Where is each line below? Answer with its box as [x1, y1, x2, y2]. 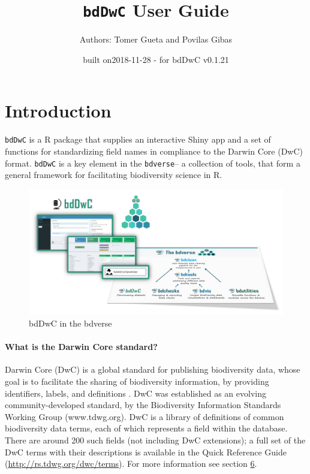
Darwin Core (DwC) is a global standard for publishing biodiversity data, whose [5, 363, 300, 376]
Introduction [5, 98, 112, 123]
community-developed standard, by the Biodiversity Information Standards [5, 398, 281, 411]
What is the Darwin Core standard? [5, 340, 158, 353]
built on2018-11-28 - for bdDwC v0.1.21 [83, 53, 229, 65]
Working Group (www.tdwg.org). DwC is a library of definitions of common [5, 410, 284, 422]
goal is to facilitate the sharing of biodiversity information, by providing [5, 375, 269, 387]
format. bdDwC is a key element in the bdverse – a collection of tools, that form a [5, 156, 300, 169]
